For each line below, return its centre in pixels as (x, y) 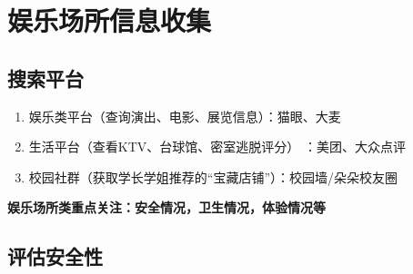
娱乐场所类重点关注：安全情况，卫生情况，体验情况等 (166, 207)
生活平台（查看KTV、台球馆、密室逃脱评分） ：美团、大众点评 (217, 147)
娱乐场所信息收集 (110, 20)
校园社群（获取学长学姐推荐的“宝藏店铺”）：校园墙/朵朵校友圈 (213, 176)
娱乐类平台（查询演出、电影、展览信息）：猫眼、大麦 (185, 116)
